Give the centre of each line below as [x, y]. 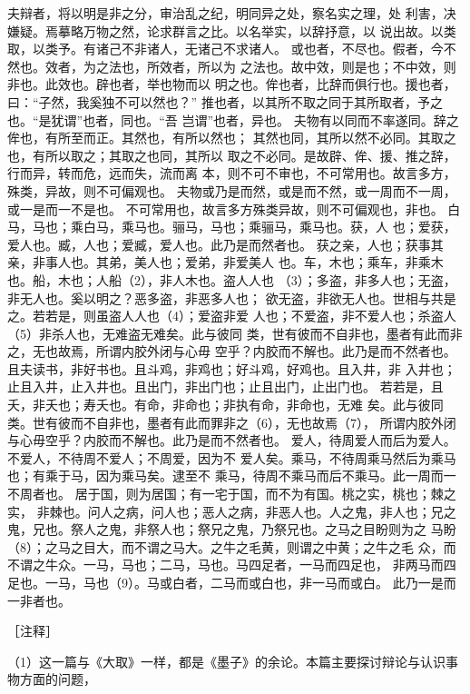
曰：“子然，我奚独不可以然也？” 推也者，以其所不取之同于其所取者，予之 [225, 101]
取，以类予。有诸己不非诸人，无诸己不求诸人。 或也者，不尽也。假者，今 [225, 49]
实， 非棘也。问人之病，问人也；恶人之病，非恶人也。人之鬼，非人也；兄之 [232, 511]
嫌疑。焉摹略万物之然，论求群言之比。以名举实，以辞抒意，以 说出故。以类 [232, 30]
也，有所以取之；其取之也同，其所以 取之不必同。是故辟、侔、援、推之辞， [232, 155]
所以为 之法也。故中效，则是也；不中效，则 [327, 66]
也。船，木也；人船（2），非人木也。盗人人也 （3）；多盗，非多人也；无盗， [232, 279]
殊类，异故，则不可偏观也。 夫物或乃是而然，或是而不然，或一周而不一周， [232, 190]
